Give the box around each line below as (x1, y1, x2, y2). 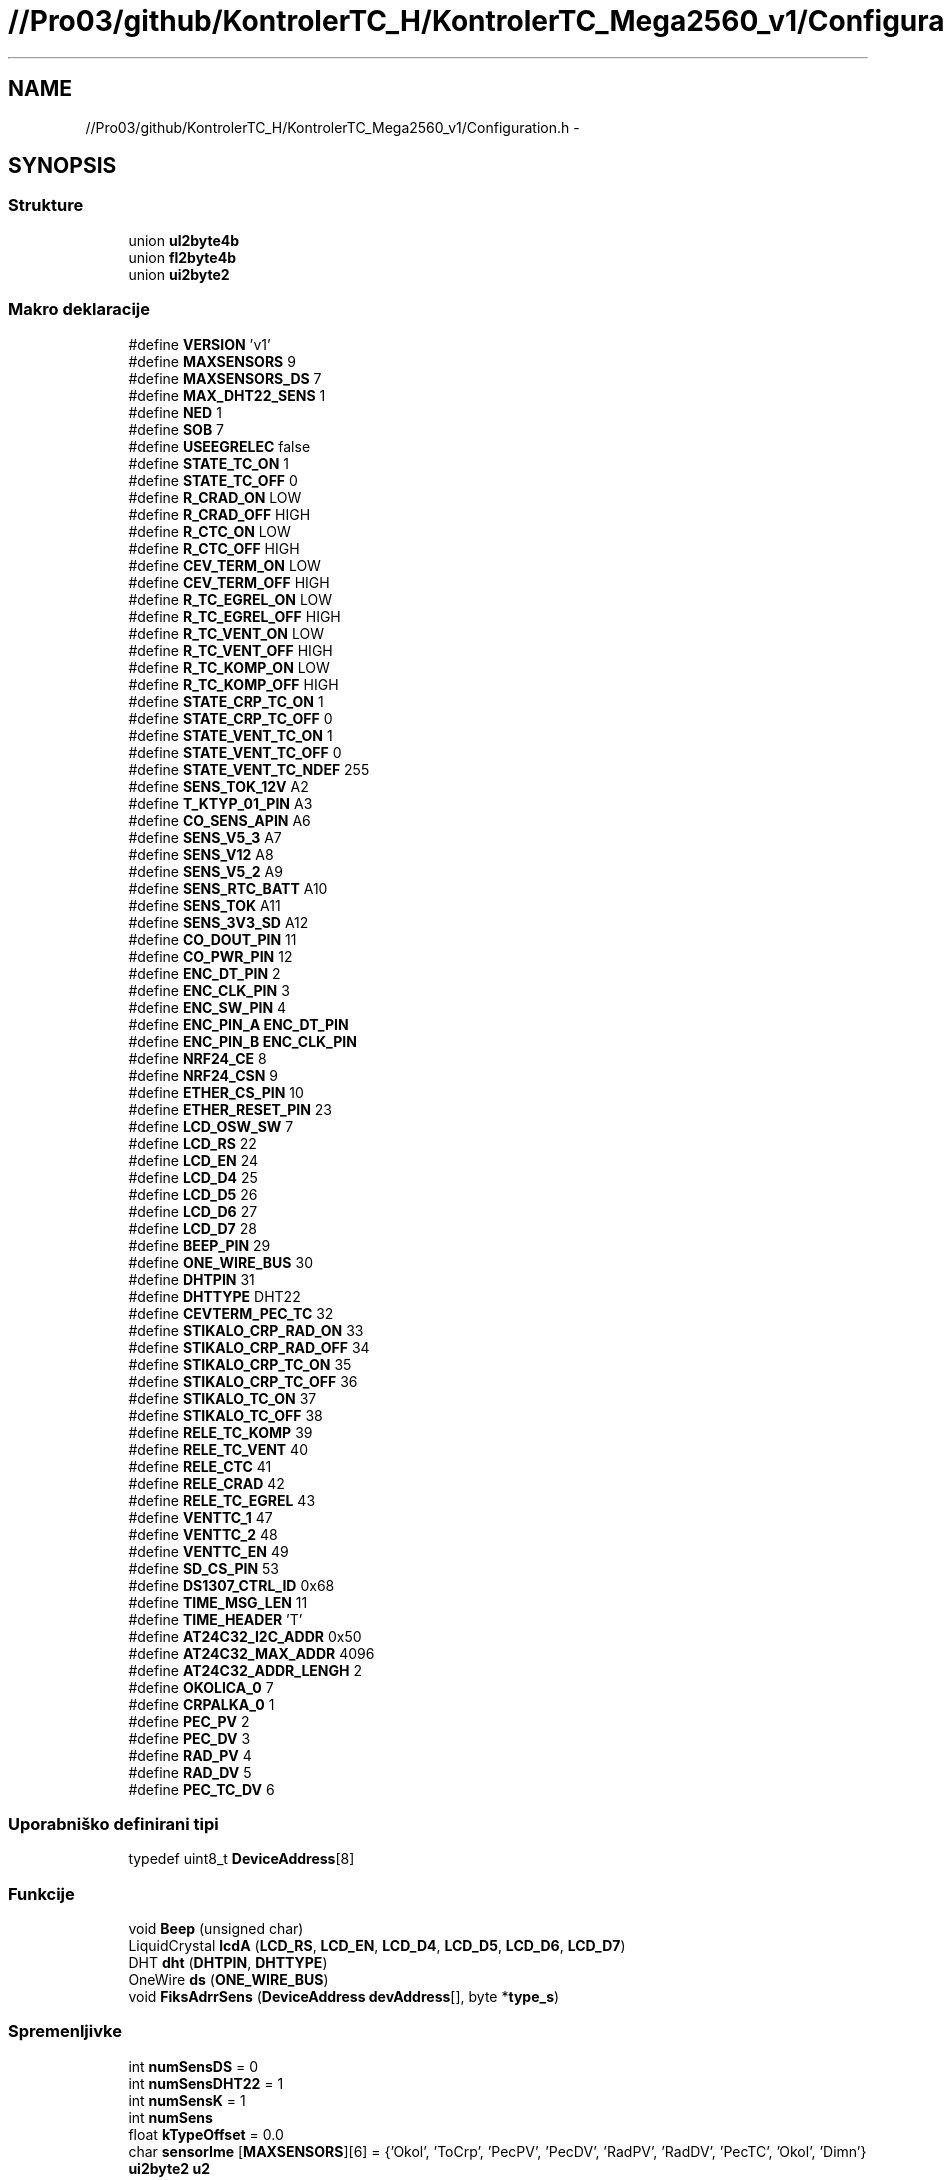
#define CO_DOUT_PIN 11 (128, 930, 297, 948)
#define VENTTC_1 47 (128, 1508, 273, 1526)
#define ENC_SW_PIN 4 (128, 998, 287, 1016)
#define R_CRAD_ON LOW (128, 488, 302, 506)
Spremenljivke (8, 2021, 122, 2042)
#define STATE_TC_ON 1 (128, 454, 289, 472)
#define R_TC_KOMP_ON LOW (128, 658, 330, 676)
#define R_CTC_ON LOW (128, 522, 291, 540)
